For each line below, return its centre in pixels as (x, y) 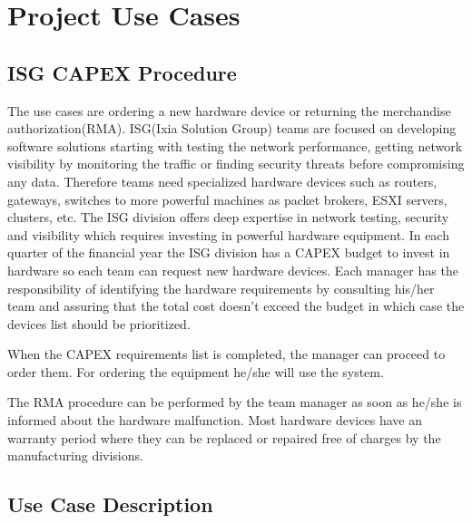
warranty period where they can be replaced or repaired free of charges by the (224, 437)
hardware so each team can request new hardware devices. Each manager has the (233, 270)
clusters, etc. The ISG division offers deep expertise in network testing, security (228, 217)
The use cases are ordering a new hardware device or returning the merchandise (229, 110)
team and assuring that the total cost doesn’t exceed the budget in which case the (236, 306)
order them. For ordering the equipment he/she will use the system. (196, 371)
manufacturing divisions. (75, 455)
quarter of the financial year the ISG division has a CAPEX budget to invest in (229, 252)
